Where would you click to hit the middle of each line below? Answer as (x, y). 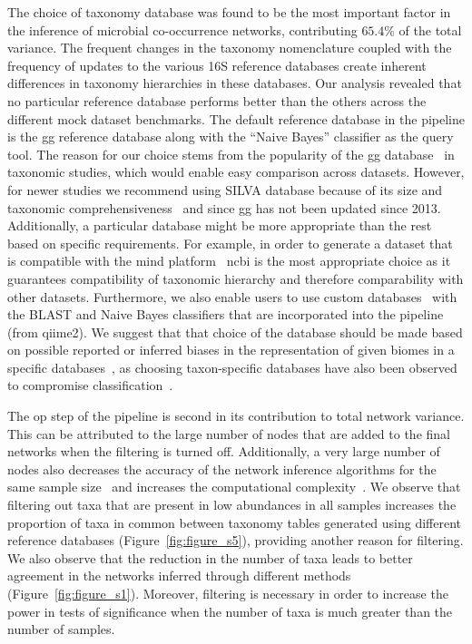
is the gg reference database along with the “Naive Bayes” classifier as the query (231, 137)
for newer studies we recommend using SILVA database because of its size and (225, 189)
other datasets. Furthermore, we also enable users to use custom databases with (232, 296)
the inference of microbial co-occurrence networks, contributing (182, 29)
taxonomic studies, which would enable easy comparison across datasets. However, (236, 172)
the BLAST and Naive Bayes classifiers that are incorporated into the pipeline (226, 314)
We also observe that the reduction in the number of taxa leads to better (210, 557)
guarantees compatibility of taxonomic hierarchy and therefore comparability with (236, 278)
